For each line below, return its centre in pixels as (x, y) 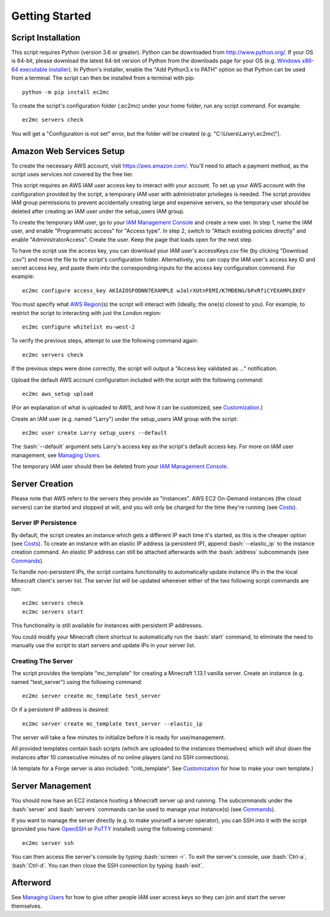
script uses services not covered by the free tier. (72, 174)
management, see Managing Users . (56, 455)
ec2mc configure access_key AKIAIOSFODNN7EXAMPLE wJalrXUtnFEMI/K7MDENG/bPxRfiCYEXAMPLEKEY (164, 290)
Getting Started (51, 16)
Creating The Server (42, 661)
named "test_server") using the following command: (77, 681)
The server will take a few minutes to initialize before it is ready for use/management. (118, 738)
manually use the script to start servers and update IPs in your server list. (103, 645)
